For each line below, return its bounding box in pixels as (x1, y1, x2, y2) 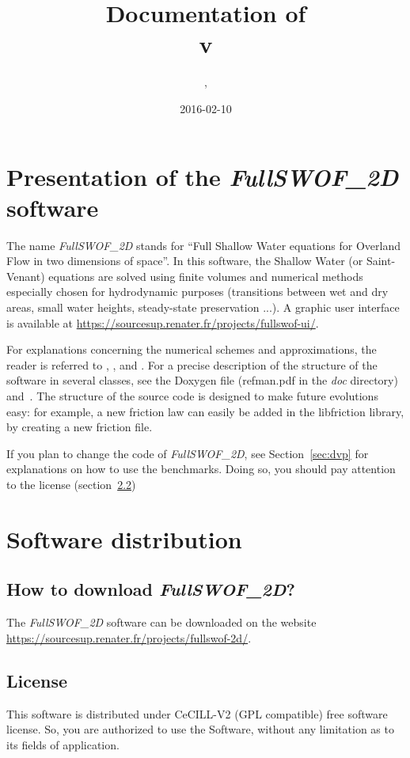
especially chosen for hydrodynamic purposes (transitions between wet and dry (6, 283, 389, 300)
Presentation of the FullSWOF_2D (6, 160, 399, 193)
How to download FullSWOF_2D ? (6, 577, 295, 601)
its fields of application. (6, 736, 120, 752)
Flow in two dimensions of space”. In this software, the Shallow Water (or (6, 252, 363, 269)
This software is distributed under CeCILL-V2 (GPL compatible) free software (6, 705, 388, 722)
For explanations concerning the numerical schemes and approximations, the (6, 341, 377, 358)
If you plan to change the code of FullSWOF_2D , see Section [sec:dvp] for (6, 445, 369, 461)
